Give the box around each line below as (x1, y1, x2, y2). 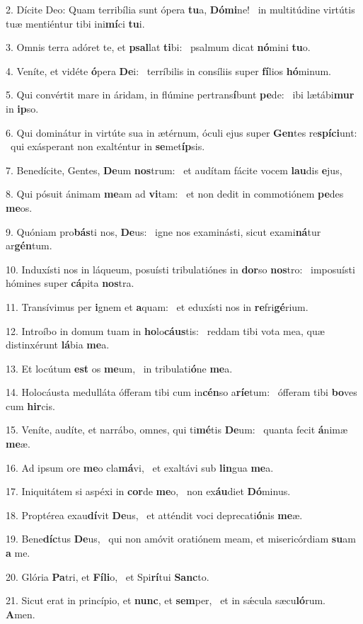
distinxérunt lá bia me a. (6, 337, 110, 352)
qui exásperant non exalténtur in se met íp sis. (10, 139, 205, 154)
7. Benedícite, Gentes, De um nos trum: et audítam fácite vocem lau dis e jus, (6, 162, 342, 177)
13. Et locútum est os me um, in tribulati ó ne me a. (6, 361, 233, 375)
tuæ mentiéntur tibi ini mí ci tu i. (6, 16, 145, 30)
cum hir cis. (6, 398, 55, 413)
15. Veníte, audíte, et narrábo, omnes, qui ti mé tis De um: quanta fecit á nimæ (6, 422, 348, 437)
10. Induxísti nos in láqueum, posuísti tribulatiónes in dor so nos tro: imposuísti (6, 261, 355, 276)
